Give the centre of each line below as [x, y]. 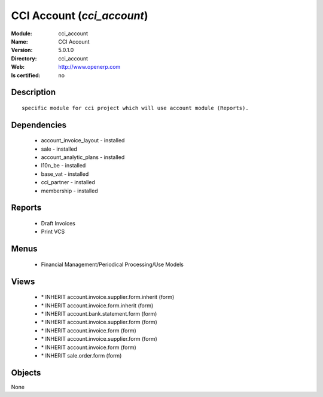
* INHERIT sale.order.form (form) [81, 355]
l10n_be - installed [63, 166]
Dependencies [39, 125]
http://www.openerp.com [89, 67]
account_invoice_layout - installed [83, 141]
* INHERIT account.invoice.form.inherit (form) [97, 306]
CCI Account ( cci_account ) [80, 16]
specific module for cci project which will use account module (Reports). [135, 108]
